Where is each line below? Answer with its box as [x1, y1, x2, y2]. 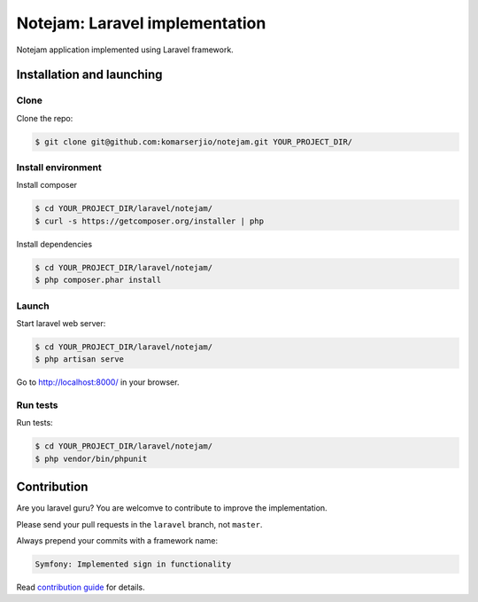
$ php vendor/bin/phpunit [35, 453, 148, 464]
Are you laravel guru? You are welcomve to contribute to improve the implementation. [16, 503, 328, 513]
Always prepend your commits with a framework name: [16, 536, 219, 546]
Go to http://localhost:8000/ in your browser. [16, 377, 180, 387]
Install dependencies [16, 238, 93, 249]
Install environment [16, 161, 102, 174]
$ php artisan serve [35, 355, 124, 364]
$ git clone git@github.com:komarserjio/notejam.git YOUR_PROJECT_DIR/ [35, 137, 353, 146]
